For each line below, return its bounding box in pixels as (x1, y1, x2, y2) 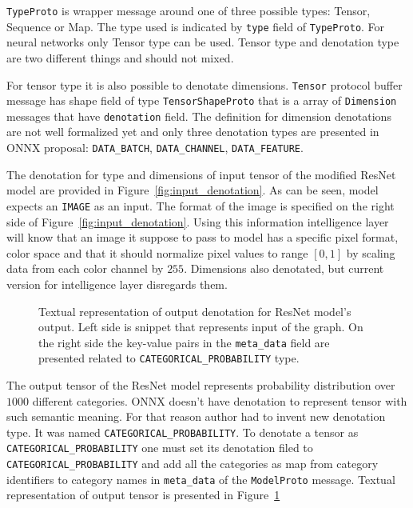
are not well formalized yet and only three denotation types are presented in (6, 123, 379, 140)
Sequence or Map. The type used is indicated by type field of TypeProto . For (6, 18, 385, 34)
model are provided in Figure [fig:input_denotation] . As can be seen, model (6, 182, 379, 198)
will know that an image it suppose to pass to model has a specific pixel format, (6, 229, 399, 246)
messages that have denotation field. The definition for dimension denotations (6, 107, 391, 124)
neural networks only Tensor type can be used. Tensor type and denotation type (6, 34, 399, 50)
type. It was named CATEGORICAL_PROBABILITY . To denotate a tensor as (6, 423, 359, 440)
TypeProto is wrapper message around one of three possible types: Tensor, (6, 2, 371, 18)
